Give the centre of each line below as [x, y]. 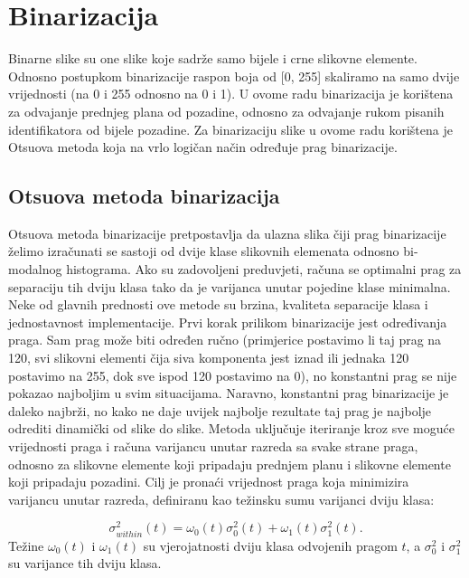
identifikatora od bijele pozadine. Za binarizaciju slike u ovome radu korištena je [230, 129]
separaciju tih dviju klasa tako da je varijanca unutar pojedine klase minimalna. [230, 286]
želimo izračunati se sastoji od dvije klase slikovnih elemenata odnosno [204, 251]
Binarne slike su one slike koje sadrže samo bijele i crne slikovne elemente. [213, 58]
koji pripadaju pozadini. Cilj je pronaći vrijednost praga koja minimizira [209, 482]
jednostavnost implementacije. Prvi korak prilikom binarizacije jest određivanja [228, 322]
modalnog [35, 269]
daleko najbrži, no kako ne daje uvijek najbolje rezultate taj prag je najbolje [220, 410]
